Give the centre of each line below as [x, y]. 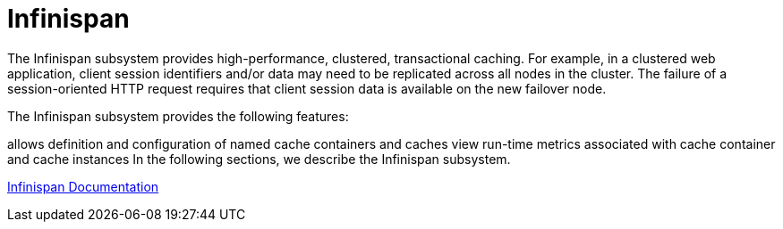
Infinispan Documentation [83, 186]
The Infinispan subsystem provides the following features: [178, 116]
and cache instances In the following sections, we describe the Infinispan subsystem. [259, 159]
